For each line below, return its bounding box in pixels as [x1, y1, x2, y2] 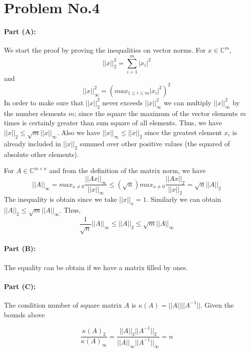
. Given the [200, 299, 234, 310]
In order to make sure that [4, 97, 84, 107]
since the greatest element [144, 127, 222, 137]
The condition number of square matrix [4, 299, 122, 310]
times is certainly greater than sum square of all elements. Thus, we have [4, 117, 222, 128]
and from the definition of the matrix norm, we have [49, 165, 206, 176]
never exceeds [102, 97, 143, 107]
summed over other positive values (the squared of [79, 138, 230, 148]
